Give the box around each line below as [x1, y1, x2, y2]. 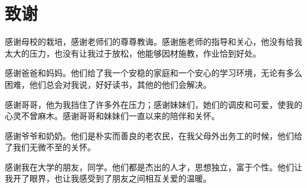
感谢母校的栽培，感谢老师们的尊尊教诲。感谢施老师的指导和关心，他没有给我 [5, 35, 302, 48]
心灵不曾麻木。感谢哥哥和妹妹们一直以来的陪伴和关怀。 [5, 110, 220, 122]
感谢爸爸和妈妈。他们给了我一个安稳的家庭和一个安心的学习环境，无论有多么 [5, 67, 302, 79]
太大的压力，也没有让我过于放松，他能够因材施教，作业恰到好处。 [5, 47, 261, 59]
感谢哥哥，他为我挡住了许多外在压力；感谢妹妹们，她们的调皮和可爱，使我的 [5, 98, 302, 110]
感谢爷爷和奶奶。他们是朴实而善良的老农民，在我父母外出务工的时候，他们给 [5, 129, 302, 141]
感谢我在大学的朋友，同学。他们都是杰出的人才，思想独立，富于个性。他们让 [5, 160, 302, 173]
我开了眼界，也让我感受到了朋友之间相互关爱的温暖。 [5, 172, 211, 184]
